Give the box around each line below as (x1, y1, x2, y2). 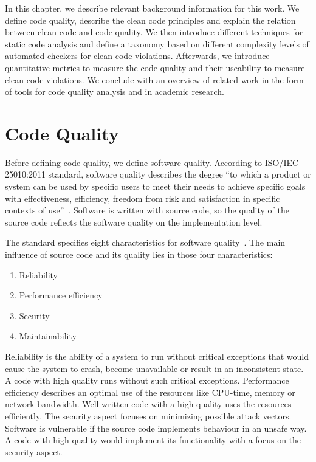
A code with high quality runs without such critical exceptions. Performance (5, 374, 289, 387)
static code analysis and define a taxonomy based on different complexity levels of (5, 37, 309, 50)
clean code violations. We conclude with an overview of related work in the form (5, 73, 304, 86)
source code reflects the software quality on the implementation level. (5, 215, 263, 228)
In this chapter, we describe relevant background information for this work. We (5, 2, 300, 14)
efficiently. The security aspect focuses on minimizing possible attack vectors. (5, 409, 292, 422)
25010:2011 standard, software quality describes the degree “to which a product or (5, 168, 311, 181)
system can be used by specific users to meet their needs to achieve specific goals (5, 180, 306, 193)
